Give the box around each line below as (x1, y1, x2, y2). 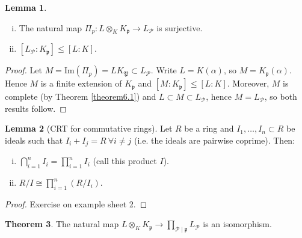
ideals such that (5, 133, 63, 146)
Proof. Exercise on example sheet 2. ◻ (5, 197, 147, 210)
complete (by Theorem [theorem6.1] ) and (5, 90, 156, 103)
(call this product (93, 154, 157, 167)
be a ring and (184, 122, 234, 135)
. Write (150, 64, 177, 76)
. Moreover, (227, 77, 270, 90)
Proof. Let (5, 64, 42, 76)
